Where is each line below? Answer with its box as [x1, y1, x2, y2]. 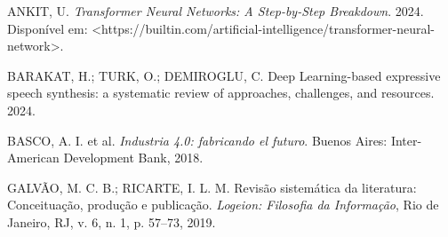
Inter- [390, 130, 422, 149]
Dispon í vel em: [7, 19, 88, 37]
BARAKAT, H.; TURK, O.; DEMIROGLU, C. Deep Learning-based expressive [7, 66, 441, 84]
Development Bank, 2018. [63, 148, 204, 167]
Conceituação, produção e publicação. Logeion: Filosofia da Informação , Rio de [7, 195, 439, 214]
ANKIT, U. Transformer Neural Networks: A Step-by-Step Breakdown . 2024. [7, 2, 424, 20]
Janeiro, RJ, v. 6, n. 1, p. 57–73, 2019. [7, 212, 216, 231]
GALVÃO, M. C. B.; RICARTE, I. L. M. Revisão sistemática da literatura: [7, 178, 417, 196]
